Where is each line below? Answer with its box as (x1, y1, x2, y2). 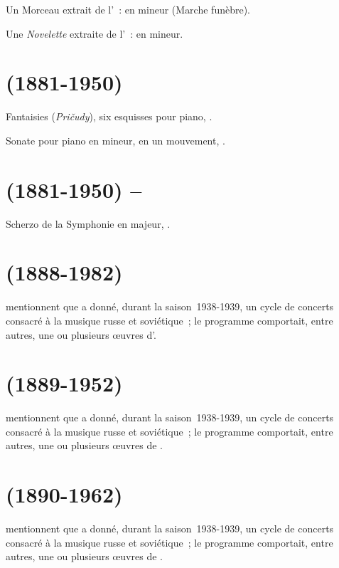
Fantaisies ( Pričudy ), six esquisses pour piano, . (6, 109, 212, 124)
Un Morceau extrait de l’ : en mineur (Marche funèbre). (6, 2, 250, 16)
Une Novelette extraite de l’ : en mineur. (6, 26, 183, 41)
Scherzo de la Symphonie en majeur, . (6, 216, 171, 231)
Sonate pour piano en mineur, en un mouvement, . (6, 132, 225, 147)
